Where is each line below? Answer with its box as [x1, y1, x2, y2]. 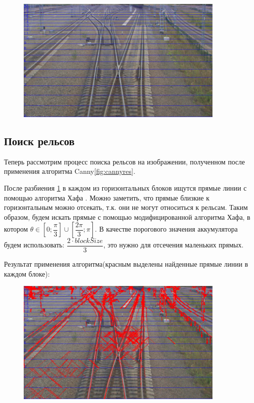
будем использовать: [4, 240, 65, 250]
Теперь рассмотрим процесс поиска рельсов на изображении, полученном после [4, 156, 245, 166]
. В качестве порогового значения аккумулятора [95, 224, 238, 234]
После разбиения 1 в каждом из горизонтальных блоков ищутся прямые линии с [4, 182, 247, 193]
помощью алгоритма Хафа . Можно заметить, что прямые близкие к [4, 192, 210, 202]
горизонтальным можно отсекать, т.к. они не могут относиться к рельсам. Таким [4, 202, 248, 212]
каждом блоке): [4, 268, 50, 279]
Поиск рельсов [4, 133, 75, 148]
